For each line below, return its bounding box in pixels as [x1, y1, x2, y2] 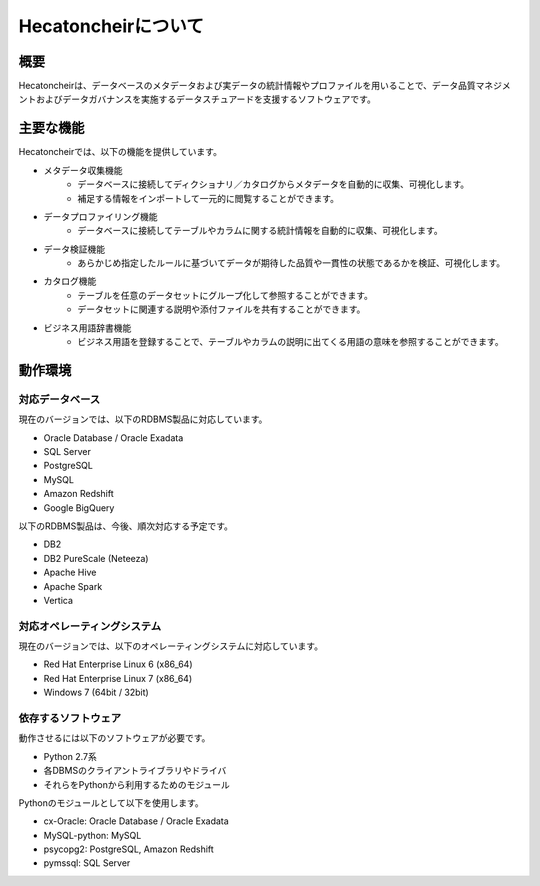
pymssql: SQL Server [43, 857, 131, 869]
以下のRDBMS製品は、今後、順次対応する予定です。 [18, 520, 234, 532]
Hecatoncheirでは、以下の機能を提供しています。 [18, 146, 222, 158]
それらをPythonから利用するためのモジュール [43, 778, 230, 790]
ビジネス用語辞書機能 [43, 321, 132, 334]
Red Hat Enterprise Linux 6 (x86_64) [43, 658, 193, 670]
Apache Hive [43, 566, 97, 579]
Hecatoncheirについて [18, 15, 204, 37]
